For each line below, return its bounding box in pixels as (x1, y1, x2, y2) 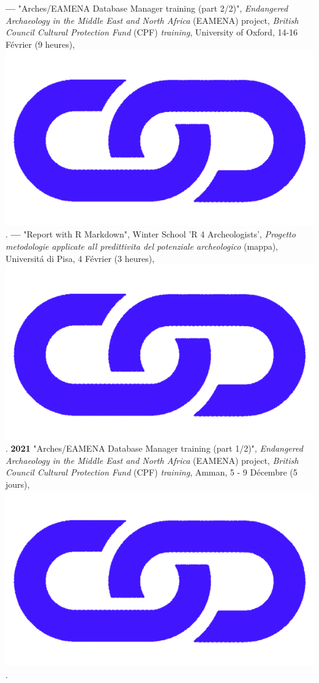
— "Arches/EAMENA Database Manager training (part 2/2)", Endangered (6, 2, 288, 14)
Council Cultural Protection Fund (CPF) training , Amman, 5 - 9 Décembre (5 (6, 466, 298, 479)
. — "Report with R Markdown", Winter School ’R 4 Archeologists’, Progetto (6, 228, 296, 241)
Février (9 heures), (6, 37, 75, 50)
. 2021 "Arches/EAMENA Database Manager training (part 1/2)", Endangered (6, 442, 303, 455)
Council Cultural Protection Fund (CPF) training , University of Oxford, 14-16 (6, 26, 298, 39)
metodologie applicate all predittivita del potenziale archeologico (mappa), (6, 240, 279, 252)
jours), (6, 478, 30, 490)
